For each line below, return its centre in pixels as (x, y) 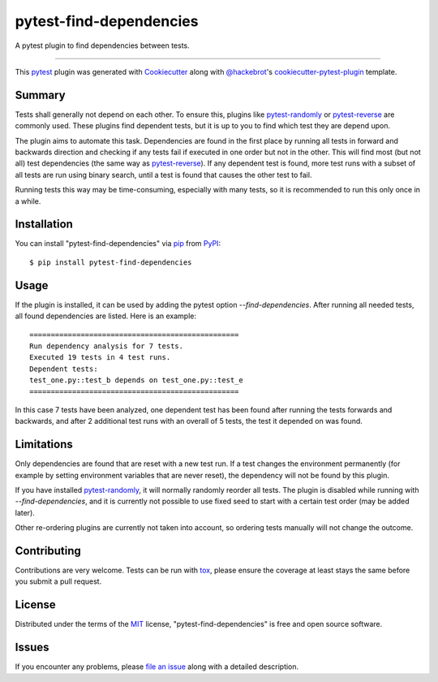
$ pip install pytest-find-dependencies (111, 262)
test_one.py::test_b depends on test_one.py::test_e (136, 380)
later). (25, 512)
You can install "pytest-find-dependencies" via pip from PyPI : (118, 244)
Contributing (48, 551)
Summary (40, 95)
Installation (44, 224)
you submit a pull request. (58, 581)
